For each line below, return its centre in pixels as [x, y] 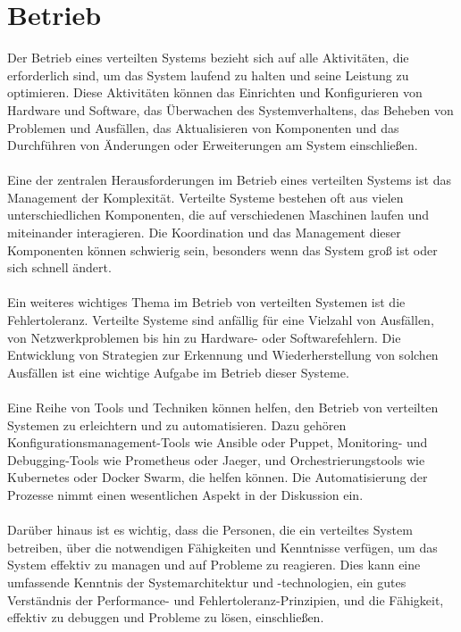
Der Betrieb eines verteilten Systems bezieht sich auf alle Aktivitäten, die [208, 58]
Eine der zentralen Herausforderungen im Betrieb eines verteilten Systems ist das [229, 180]
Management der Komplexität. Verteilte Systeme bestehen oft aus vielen [205, 197]
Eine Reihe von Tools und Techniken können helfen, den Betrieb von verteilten [223, 407]
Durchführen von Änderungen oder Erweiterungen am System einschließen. [213, 145]
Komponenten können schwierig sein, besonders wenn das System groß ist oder [222, 249]
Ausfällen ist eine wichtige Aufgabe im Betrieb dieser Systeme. [178, 372]
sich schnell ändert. [59, 267]
